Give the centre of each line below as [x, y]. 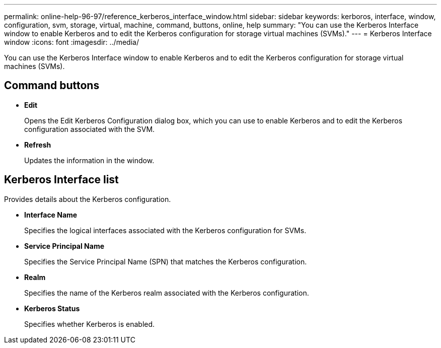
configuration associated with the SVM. [90, 129]
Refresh [38, 145]
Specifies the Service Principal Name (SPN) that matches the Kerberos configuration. [166, 261]
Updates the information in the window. [89, 160]
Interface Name [51, 215]
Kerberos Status [52, 308]
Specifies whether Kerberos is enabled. [90, 324]
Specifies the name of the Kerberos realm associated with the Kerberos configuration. [167, 293]
